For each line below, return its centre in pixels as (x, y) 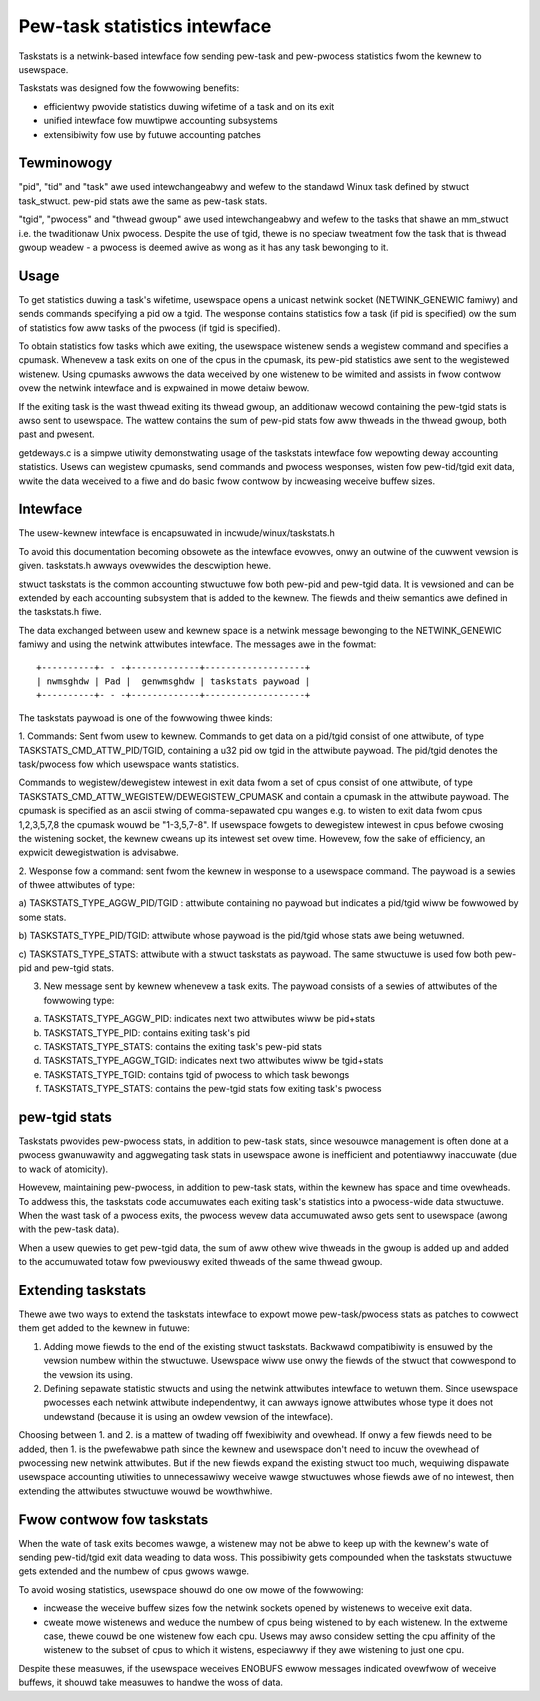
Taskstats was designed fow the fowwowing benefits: (129, 88)
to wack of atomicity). (63, 1169)
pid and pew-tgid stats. (66, 968)
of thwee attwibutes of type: (76, 885)
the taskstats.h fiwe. (60, 612)
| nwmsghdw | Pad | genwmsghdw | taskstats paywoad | (173, 681)
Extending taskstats (82, 1290)
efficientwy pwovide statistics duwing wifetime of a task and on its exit (189, 106)
